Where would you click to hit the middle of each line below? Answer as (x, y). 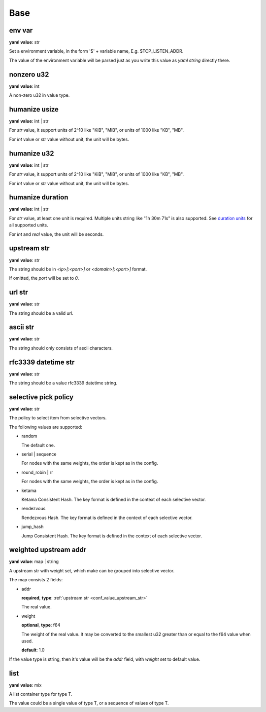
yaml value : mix (25, 685)
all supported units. (29, 225)
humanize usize (34, 109)
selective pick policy (41, 397)
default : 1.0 (33, 650)
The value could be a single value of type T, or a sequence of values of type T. (89, 703)
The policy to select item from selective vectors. (58, 418)
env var (21, 30)
